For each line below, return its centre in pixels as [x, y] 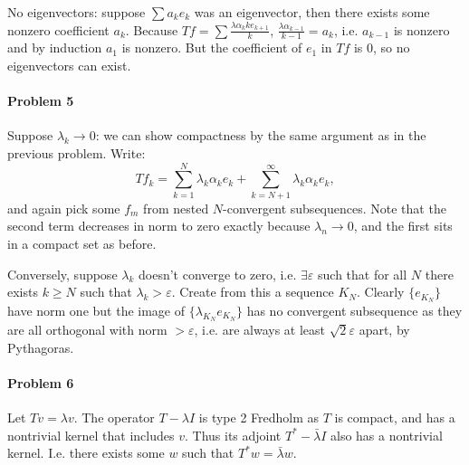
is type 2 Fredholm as [259, 418]
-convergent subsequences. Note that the [335, 208]
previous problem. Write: [77, 153]
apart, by [384, 330]
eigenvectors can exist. [69, 66]
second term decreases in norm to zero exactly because [159, 226]
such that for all [363, 274]
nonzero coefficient [58, 29]
